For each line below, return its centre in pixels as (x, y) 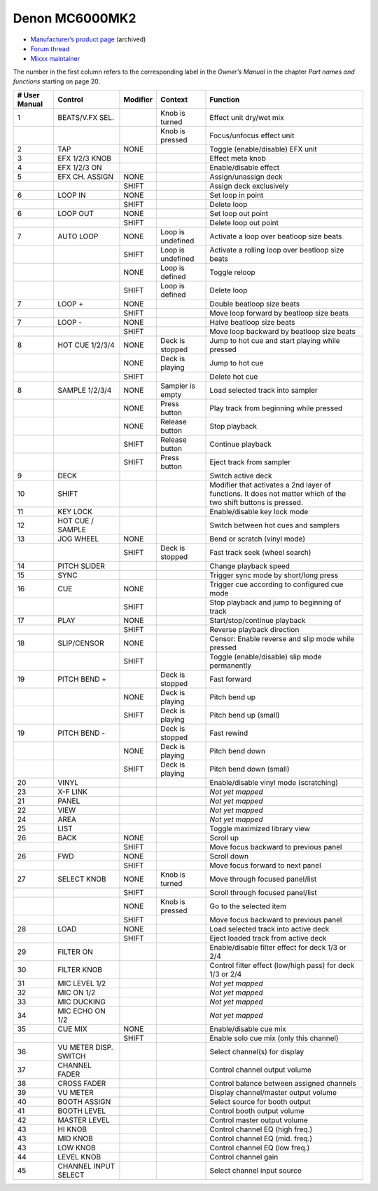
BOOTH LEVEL (82, 1110)
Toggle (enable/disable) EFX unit (264, 149)
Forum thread (50, 48)
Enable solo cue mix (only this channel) (274, 1038)
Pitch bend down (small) (250, 769)
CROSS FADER (82, 1083)
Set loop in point (237, 195)
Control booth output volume (257, 1110)
